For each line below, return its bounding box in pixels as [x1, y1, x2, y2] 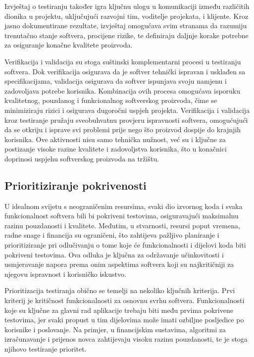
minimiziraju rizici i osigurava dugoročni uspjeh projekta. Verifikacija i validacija [4, 104, 250, 115]
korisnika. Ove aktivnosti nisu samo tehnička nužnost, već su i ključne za [4, 134, 226, 144]
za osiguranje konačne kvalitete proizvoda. [4, 40, 133, 50]
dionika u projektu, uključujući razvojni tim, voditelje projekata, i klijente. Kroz [4, 10, 249, 21]
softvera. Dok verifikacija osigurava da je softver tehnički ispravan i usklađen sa [4, 66, 246, 76]
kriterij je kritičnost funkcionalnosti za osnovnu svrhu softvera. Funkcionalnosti [4, 295, 245, 306]
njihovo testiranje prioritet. [4, 344, 87, 354]
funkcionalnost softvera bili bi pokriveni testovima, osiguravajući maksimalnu [4, 210, 239, 221]
